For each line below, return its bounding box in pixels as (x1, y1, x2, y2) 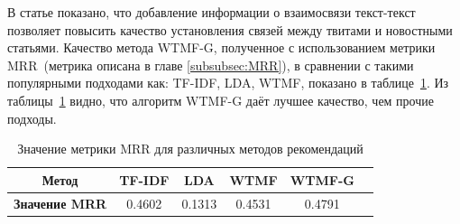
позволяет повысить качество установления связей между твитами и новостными (7, 20, 453, 39)
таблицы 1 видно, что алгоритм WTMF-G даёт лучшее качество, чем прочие (7, 90, 434, 109)
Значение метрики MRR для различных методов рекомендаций (17, 139, 363, 158)
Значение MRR (14, 193, 107, 212)
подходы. (7, 108, 57, 127)
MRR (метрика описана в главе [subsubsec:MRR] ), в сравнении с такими (7, 55, 414, 74)
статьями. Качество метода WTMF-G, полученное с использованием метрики (7, 38, 436, 57)
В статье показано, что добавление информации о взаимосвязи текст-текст (7, 3, 416, 21)
